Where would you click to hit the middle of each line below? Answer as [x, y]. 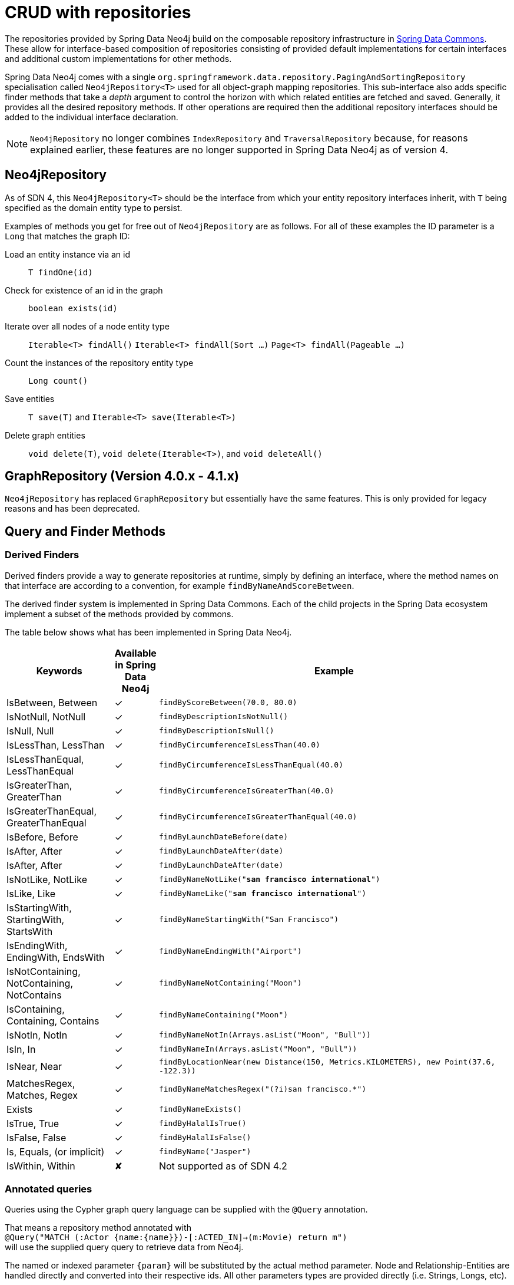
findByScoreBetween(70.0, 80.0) [228, 703]
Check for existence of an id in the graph [84, 290]
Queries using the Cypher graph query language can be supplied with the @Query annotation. [186, 1210]
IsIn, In [21, 1049]
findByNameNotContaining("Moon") [230, 983]
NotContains [34, 995]
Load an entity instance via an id [67, 254]
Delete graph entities [45, 435]
